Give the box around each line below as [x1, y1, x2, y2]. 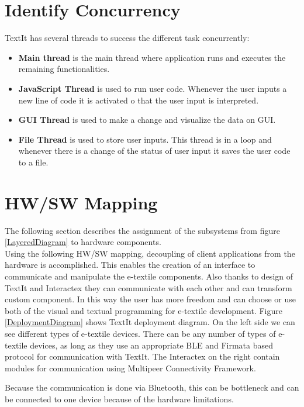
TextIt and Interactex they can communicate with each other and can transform [5, 281, 292, 294]
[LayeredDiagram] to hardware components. [5, 236, 161, 248]
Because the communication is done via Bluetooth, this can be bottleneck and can [5, 381, 299, 394]
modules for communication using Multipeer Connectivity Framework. [5, 361, 256, 374]
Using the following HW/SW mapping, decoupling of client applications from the [5, 247, 295, 259]
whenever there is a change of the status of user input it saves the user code [18, 144, 291, 157]
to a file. [18, 156, 49, 168]
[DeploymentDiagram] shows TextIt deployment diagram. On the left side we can [5, 316, 295, 328]
